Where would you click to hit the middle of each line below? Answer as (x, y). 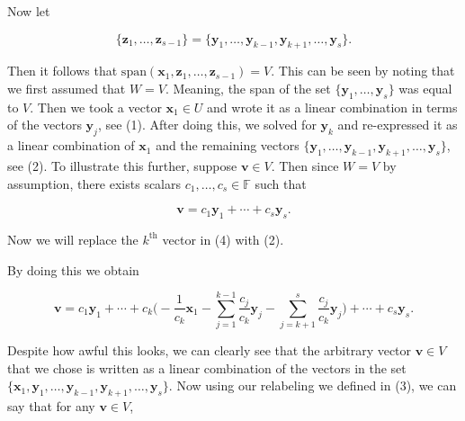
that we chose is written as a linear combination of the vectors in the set (207, 367)
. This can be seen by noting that (363, 71)
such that (281, 183)
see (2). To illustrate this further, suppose (122, 165)
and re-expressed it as (398, 125)
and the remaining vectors (228, 145)
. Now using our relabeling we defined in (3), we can (313, 385)
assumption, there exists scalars (94, 183)
